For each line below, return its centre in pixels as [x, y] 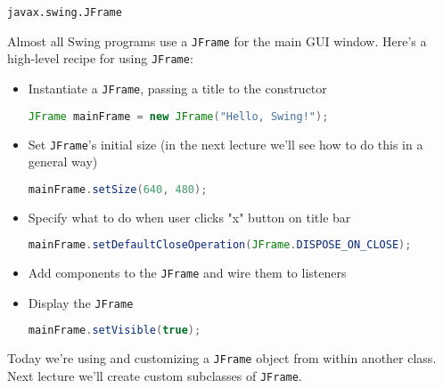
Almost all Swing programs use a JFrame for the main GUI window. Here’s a [217, 40]
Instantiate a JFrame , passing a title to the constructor [177, 88]
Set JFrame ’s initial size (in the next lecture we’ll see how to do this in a [226, 144]
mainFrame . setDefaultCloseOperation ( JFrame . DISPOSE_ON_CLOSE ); [220, 245]
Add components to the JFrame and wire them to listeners [187, 273]
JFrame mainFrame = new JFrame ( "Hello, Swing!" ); [178, 116]
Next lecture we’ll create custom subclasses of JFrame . [155, 375]
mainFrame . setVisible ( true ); [115, 331]
